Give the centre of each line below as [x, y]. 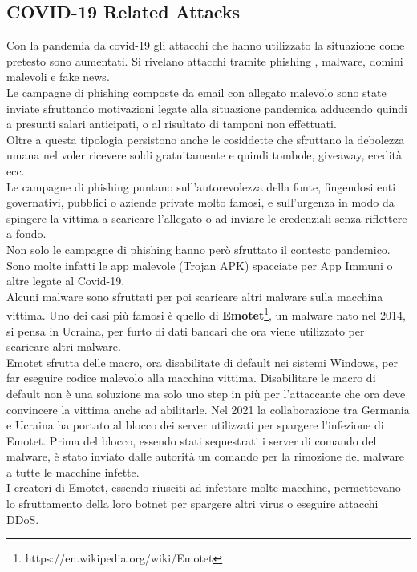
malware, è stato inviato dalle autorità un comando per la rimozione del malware [206, 456]
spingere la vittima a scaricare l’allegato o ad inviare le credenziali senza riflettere [207, 218]
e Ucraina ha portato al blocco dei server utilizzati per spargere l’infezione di [195, 425]
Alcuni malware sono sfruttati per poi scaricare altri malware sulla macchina [195, 296]
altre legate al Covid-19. [66, 281]
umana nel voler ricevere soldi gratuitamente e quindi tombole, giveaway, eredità [204, 155]
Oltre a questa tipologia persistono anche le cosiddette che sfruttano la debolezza [206, 139]
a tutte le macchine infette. [73, 471]
